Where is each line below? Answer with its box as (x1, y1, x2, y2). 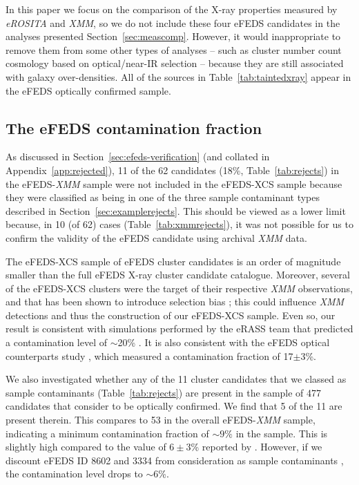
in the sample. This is (235, 426, 328, 440)
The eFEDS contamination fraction (6, 117, 262, 138)
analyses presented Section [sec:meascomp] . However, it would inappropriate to (6, 29, 341, 44)
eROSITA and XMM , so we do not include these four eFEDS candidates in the (6, 15, 340, 30)
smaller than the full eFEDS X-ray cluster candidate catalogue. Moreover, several (6, 267, 350, 282)
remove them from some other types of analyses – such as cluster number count (6, 42, 342, 57)
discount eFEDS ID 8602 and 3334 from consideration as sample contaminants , (6, 453, 344, 467)
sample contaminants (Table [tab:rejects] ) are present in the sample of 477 (6, 385, 322, 399)
